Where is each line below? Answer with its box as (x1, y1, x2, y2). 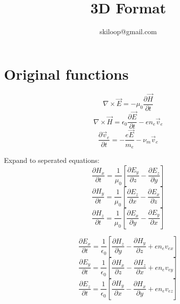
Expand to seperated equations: (4, 154, 100, 165)
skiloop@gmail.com (100, 26, 157, 37)
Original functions (4, 63, 129, 84)
